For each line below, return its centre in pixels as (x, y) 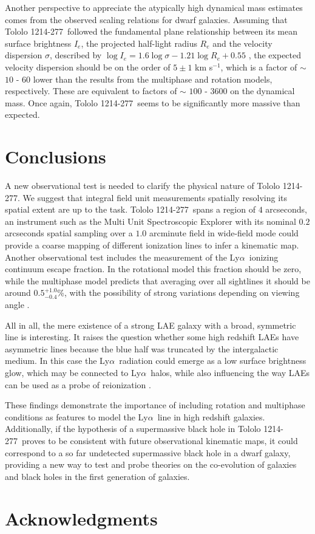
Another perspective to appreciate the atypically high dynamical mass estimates (154, 7)
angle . (17, 304)
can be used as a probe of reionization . (78, 384)
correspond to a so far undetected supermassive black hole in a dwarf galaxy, (148, 452)
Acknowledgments (81, 518)
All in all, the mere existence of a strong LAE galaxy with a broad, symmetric (151, 325)
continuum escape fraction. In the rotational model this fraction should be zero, (153, 269)
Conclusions (56, 156)
